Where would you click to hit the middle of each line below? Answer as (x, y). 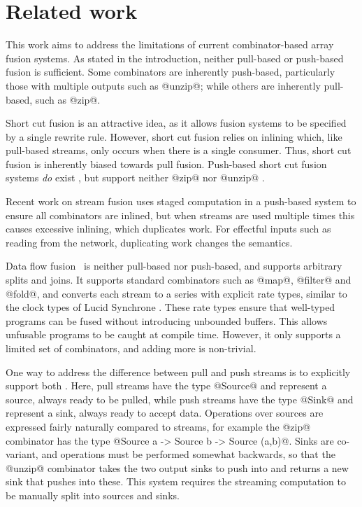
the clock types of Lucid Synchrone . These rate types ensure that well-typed (171, 307)
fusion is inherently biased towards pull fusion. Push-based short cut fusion (166, 164)
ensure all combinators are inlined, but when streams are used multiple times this (180, 215)
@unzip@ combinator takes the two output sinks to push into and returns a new (177, 467)
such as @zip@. (68, 99)
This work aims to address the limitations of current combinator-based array (170, 44)
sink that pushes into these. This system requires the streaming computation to (176, 481)
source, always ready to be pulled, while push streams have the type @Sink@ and (180, 399)
